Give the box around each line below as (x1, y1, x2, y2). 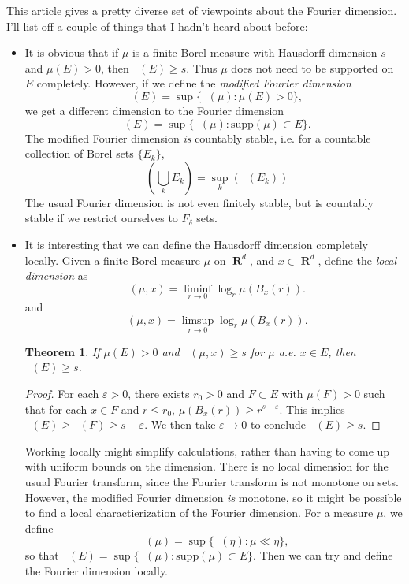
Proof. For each (24, 385, 99, 401)
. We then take (144, 416, 216, 433)
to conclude (250, 416, 306, 433)
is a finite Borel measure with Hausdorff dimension (132, 44, 377, 61)
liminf (184, 283, 212, 295)
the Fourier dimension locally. (24, 562, 169, 578)
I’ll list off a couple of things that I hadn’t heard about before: (6, 17, 308, 34)
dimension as (24, 267, 88, 284)
